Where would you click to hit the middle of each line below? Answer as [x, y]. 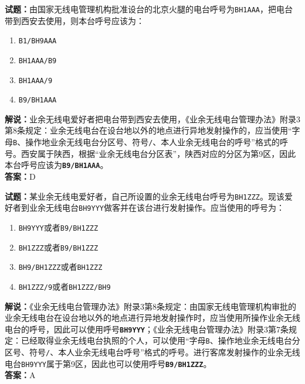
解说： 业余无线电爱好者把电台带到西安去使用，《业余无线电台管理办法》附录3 [152, 119]
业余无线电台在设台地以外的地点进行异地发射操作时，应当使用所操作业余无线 [152, 318]
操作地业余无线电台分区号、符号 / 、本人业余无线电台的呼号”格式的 [152, 142]
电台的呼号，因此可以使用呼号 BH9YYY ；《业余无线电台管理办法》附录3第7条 [147, 329]
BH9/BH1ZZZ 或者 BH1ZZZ [60, 267]
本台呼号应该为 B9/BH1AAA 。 [57, 165]
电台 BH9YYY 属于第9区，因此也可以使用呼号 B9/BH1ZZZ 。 [108, 363]
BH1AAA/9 [35, 80]
